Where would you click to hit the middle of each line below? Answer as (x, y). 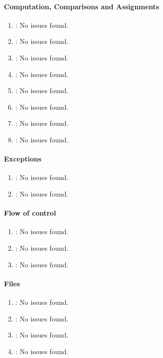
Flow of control (30, 213)
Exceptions (23, 159)
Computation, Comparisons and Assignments (81, 6)
